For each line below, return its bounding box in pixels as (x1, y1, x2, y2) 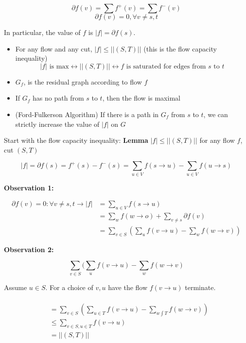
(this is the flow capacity (143, 43, 217, 53)
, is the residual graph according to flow (23, 76, 142, 86)
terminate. (185, 282, 216, 292)
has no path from (33, 93, 84, 103)
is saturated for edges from (126, 63, 206, 70)
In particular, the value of (4, 27, 81, 37)
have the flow (108, 282, 148, 292)
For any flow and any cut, (15, 43, 92, 53)
